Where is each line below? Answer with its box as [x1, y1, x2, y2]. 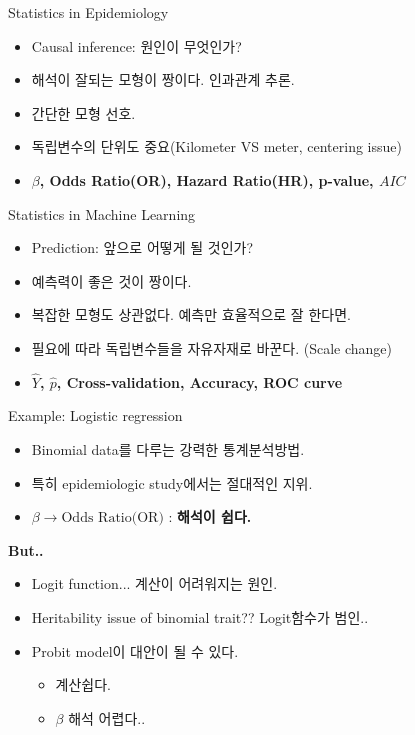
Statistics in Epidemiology [8, 2, 169, 22]
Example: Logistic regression [8, 405, 183, 426]
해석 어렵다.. [68, 707, 146, 728]
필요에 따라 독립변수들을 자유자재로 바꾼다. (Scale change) [31, 337, 392, 358]
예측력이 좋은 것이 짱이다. [31, 270, 192, 291]
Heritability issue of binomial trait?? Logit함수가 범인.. [31, 606, 369, 627]
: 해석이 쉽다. [168, 506, 252, 527]
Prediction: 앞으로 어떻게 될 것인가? [31, 237, 253, 258]
